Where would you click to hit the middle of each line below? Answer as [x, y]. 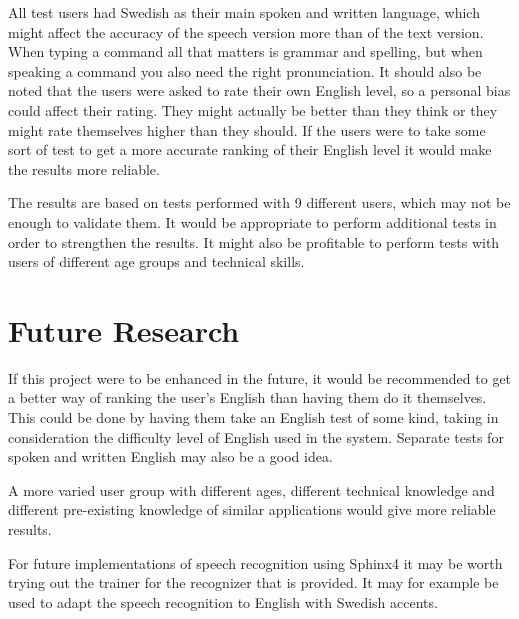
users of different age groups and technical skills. [156, 261]
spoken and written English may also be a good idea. [170, 456]
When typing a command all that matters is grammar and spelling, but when [245, 51]
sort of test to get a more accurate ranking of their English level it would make [250, 149]
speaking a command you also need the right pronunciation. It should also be [245, 70]
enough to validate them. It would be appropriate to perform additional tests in [252, 221]
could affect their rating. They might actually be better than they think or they [253, 109]
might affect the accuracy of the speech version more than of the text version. [246, 31]
